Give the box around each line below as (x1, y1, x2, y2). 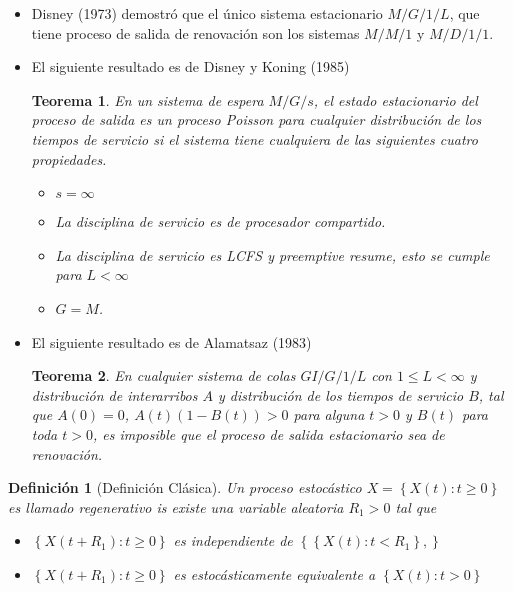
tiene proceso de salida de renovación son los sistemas (31, 22, 360, 43)
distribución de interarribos (31, 384, 198, 405)
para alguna (293, 404, 365, 425)
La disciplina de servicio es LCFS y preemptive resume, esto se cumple (55, 244, 490, 265)
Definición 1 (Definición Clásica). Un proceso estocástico (8, 477, 362, 498)
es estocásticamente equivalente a (173, 563, 376, 584)
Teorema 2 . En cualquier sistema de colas (31, 365, 296, 386)
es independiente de (173, 530, 293, 551)
